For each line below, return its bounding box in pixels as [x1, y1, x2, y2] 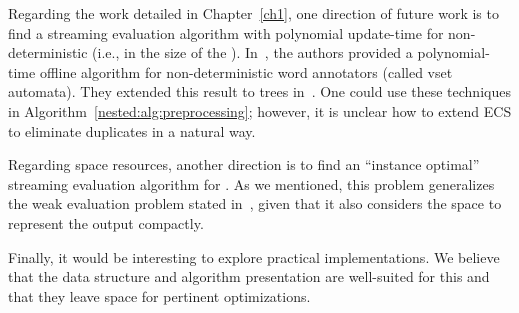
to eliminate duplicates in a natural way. [8, 120, 256, 141]
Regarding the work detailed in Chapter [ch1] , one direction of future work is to [8, 3, 499, 23]
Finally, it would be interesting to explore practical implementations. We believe [8, 246, 500, 267]
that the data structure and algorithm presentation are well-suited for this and [8, 266, 490, 287]
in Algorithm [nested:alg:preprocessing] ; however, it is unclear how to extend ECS [8, 100, 512, 121]
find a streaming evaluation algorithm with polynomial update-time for [8, 22, 444, 43]
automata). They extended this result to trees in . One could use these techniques [8, 81, 511, 102]
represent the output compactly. [8, 212, 204, 233]
